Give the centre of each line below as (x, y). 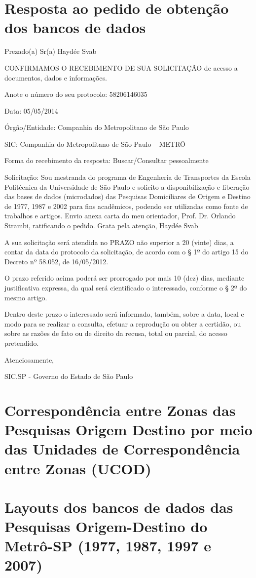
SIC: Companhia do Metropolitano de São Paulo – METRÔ (95, 144)
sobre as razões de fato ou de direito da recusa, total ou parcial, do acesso (116, 333)
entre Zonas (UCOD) (78, 468)
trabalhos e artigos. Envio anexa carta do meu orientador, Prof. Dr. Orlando (120, 216)
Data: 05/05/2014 (31, 110)
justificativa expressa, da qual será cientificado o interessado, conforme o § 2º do (126, 288)
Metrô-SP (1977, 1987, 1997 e (108, 546)
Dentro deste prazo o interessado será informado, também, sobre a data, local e (124, 314)
